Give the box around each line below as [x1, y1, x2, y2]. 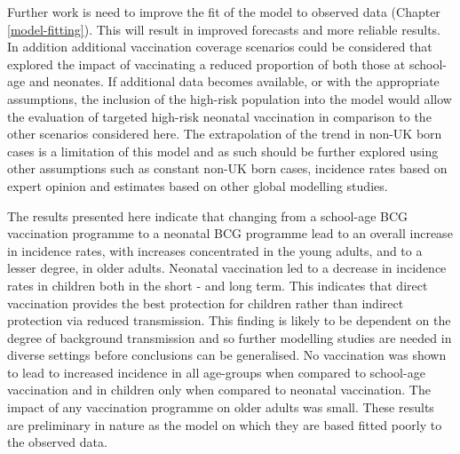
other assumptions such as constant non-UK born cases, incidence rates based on [7, 159, 448, 178]
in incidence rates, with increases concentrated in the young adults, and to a [7, 241, 423, 259]
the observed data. [7, 433, 107, 451]
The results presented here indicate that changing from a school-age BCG [7, 206, 408, 225]
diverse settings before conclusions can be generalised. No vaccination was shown [7, 346, 447, 364]
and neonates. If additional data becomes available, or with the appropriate [28, 72, 440, 91]
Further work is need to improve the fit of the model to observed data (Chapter [7, 3, 440, 20]
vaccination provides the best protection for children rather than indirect [7, 293, 404, 312]
